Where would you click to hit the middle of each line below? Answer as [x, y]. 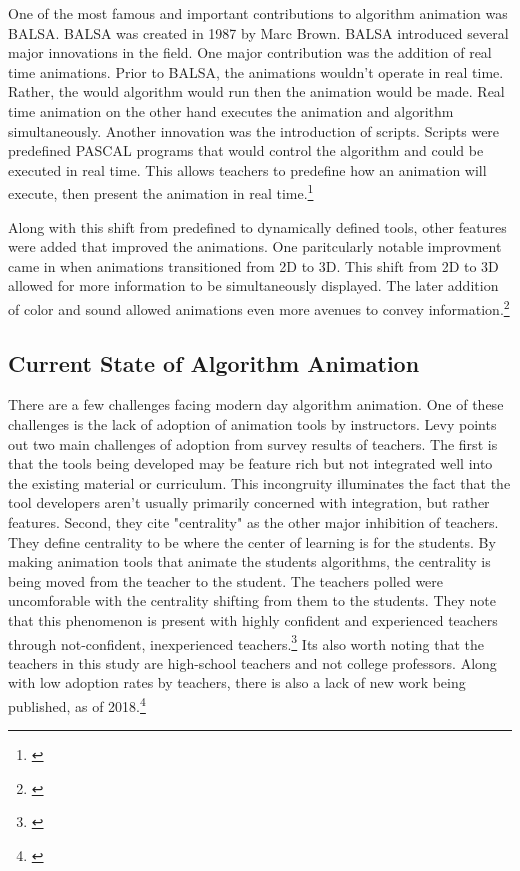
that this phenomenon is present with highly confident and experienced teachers [253, 619]
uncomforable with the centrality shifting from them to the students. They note [252, 600]
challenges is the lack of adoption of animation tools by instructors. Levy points [252, 424]
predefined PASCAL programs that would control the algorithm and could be [246, 150]
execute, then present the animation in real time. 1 [161, 191]
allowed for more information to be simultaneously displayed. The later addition [253, 285]
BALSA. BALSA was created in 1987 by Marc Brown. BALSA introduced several [258, 32]
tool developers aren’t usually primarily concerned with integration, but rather [249, 502]
